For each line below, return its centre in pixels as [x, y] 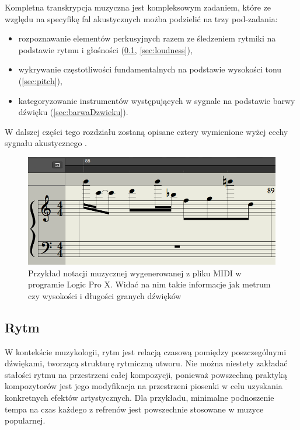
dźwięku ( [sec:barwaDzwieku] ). [73, 112]
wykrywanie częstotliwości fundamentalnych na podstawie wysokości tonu [150, 69]
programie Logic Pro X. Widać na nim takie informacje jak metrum [149, 284]
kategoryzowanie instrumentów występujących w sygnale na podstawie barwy [157, 100]
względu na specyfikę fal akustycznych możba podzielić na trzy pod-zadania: [141, 18]
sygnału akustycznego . [46, 143]
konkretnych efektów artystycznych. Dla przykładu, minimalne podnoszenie [139, 397]
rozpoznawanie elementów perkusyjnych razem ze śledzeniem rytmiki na [147, 38]
